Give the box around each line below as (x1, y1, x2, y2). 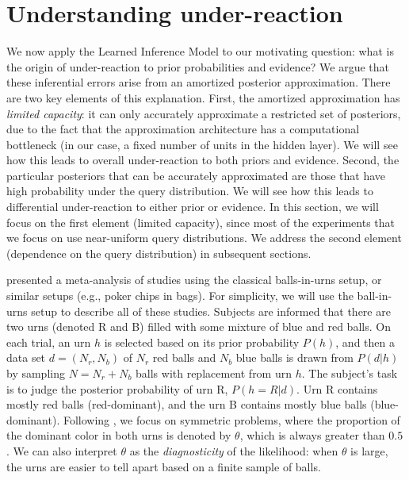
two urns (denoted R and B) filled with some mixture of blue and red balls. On (6, 318, 391, 335)
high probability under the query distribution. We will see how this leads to (6, 182, 373, 199)
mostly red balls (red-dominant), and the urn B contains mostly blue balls (6, 396, 367, 413)
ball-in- (357, 287, 392, 304)
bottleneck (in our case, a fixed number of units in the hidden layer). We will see (6, 136, 398, 152)
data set (6, 349, 46, 366)
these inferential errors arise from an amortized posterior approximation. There (6, 74, 391, 90)
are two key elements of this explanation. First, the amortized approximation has (6, 89, 400, 106)
